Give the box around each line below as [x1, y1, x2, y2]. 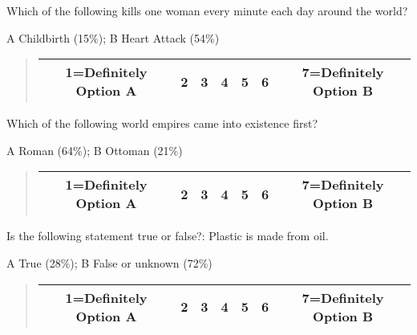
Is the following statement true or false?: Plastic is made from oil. [6, 227, 329, 244]
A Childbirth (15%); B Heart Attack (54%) [6, 29, 220, 46]
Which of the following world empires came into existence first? [6, 115, 318, 132]
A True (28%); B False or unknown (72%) [6, 254, 213, 271]
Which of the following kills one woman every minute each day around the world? [6, 2, 408, 18]
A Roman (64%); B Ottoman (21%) [6, 141, 183, 158]
